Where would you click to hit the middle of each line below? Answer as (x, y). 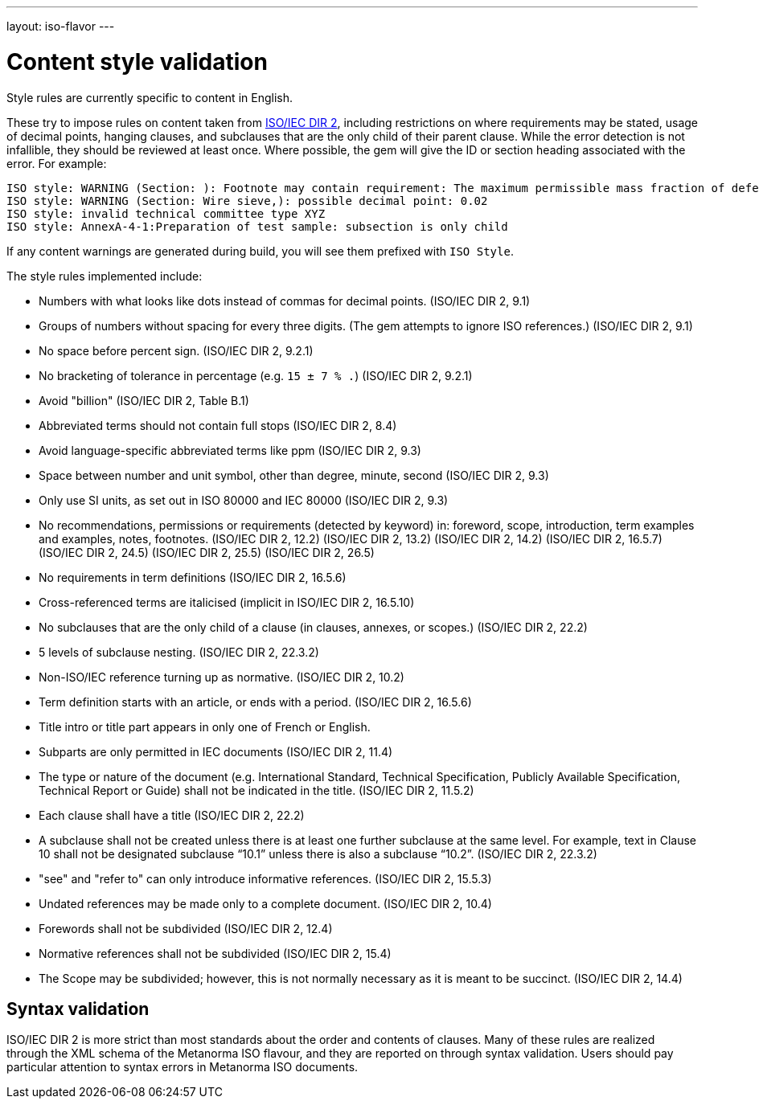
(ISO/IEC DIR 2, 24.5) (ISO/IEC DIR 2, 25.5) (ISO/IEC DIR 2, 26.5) (207, 552)
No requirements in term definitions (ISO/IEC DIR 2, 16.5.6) (193, 577)
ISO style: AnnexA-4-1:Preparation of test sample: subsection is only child (257, 226)
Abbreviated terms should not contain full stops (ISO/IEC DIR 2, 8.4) (218, 425)
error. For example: (57, 163)
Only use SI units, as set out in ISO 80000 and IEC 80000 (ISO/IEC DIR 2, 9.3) (244, 500)
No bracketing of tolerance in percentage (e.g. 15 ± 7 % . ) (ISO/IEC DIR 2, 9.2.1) (256, 375)
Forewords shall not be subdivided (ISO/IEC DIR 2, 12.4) (186, 928)
